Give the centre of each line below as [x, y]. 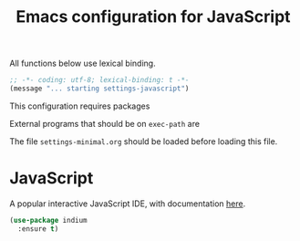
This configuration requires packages [80, 106]
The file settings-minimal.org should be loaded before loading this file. [144, 141]
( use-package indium [49, 220]
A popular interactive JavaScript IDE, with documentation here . [128, 204]
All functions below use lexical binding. [83, 63]
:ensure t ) [38, 229]
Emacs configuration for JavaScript [153, 17]
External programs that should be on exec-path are [105, 123]
